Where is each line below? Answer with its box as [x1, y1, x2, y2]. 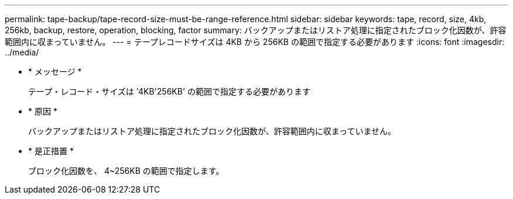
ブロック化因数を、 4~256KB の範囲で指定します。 [28, 166, 224, 176]
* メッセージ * [28, 67, 82, 76]
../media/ [5, 47, 39, 57]
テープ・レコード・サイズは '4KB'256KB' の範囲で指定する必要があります [28, 86, 311, 96]
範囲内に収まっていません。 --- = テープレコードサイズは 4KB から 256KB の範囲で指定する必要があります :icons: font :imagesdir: [5, 37, 505, 47]
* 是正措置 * [28, 146, 74, 156]
